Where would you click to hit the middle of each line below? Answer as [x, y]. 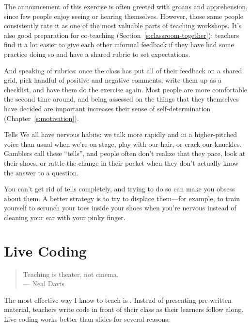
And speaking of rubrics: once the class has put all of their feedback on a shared [123, 70]
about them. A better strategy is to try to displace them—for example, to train [122, 198]
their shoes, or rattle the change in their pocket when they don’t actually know [121, 163]
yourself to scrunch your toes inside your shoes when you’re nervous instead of [120, 208]
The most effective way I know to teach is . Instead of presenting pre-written [118, 300]
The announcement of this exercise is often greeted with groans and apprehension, [126, 6]
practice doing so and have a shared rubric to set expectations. [97, 54]
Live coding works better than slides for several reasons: [87, 318]
